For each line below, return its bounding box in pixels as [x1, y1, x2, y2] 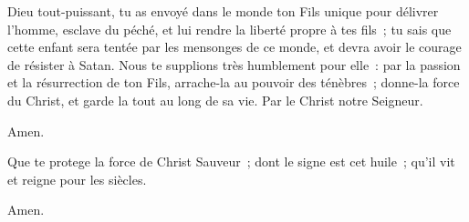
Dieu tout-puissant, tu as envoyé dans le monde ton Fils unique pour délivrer [7, 2, 439, 20]
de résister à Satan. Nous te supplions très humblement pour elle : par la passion [7, 55, 461, 74]
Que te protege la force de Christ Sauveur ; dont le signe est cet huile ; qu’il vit [7, 152, 455, 171]
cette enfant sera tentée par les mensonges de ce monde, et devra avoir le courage [7, 37, 462, 56]
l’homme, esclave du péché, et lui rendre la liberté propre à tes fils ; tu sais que [7, 19, 452, 38]
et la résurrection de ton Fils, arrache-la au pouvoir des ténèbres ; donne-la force [7, 73, 460, 92]
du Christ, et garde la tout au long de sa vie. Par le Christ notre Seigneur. [7, 90, 423, 109]
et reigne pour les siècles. [7, 169, 147, 188]
